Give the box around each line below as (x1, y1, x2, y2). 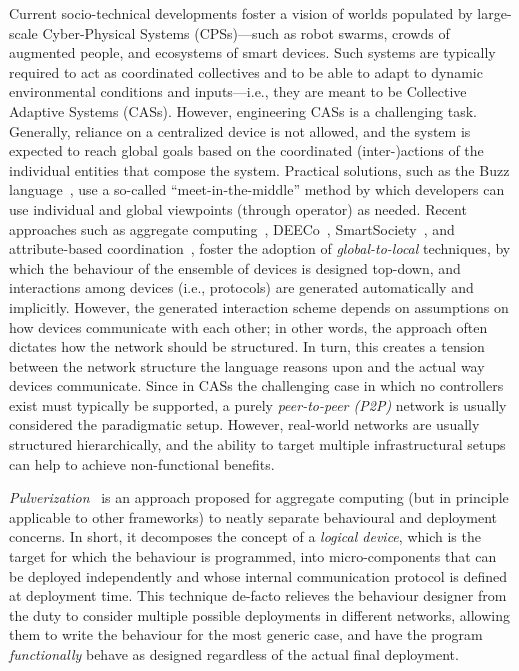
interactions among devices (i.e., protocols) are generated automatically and (9, 277, 474, 298)
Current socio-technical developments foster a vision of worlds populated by (9, 3, 473, 23)
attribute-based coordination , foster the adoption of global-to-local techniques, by (9, 238, 511, 259)
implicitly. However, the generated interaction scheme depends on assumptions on (9, 296, 509, 317)
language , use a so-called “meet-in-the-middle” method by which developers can (9, 179, 505, 200)
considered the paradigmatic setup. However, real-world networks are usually (9, 414, 480, 435)
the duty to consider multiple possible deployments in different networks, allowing (9, 604, 511, 625)
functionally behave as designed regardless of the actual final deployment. (9, 644, 459, 664)
